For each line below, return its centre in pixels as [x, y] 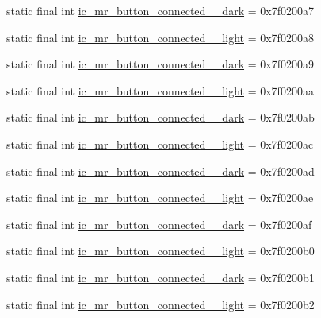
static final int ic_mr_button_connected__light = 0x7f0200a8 [160, 37]
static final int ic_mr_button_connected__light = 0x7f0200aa [160, 90]
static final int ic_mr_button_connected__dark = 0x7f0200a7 [160, 10]
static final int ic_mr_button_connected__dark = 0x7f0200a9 [160, 64]
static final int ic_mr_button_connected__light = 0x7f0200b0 [160, 251]
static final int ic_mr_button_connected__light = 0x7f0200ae [160, 198]
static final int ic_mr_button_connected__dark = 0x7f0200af [159, 224]
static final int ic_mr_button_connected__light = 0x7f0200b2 [160, 304]
